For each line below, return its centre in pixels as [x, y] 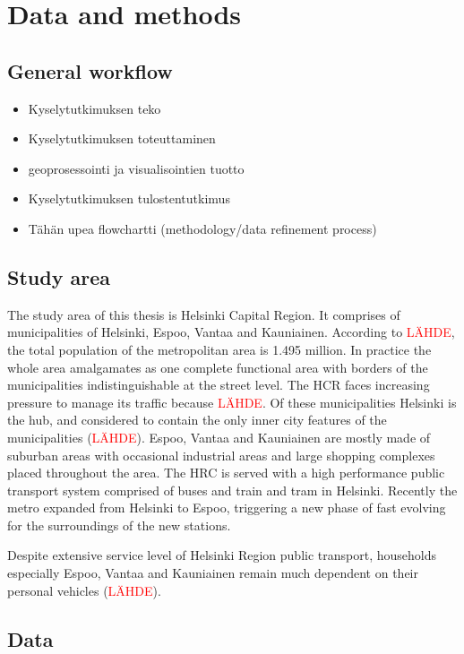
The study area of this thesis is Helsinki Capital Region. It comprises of [204, 314]
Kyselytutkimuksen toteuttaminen [122, 138]
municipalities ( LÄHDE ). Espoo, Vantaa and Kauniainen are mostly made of [219, 437]
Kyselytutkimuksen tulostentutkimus [129, 198]
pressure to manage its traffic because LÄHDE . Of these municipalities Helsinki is [232, 402]
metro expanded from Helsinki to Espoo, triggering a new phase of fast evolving [227, 508]
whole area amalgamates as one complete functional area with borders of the [218, 367]
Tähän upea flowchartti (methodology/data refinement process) [202, 228]
